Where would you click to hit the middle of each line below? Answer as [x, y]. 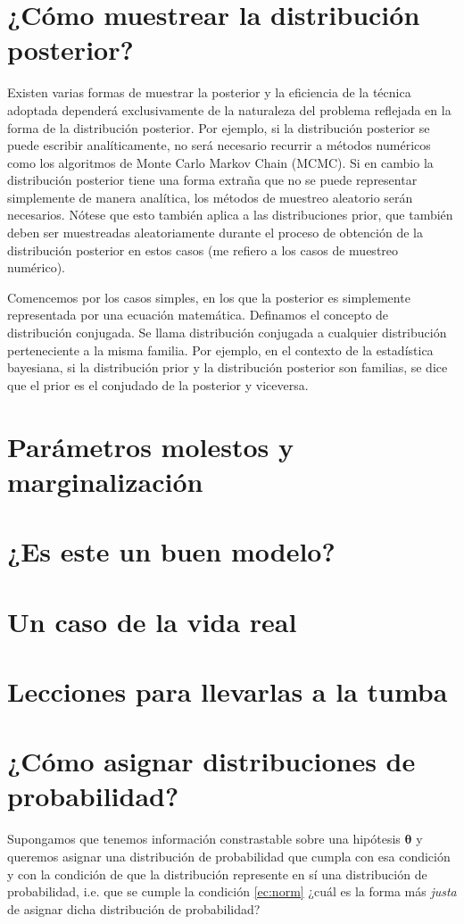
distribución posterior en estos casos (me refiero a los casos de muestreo [203, 250]
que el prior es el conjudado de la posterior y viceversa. [158, 384]
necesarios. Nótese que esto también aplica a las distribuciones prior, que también [230, 215]
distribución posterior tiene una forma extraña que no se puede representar [212, 180]
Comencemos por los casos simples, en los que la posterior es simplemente [209, 297]
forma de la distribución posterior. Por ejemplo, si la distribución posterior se [219, 127]
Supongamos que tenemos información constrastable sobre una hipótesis [204, 839]
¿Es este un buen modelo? [171, 551]
